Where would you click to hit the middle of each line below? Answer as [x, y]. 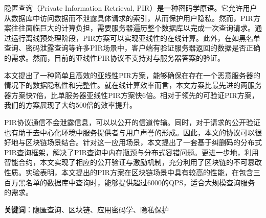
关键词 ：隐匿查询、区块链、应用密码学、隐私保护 [86, 209]
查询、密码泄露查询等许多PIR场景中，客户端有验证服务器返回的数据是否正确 [132, 48]
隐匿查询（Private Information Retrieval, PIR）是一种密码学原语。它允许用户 [131, 8]
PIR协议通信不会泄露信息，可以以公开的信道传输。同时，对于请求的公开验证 [132, 122]
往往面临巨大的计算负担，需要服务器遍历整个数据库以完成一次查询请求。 [133, 28]
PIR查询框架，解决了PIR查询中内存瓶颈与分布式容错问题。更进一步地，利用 [131, 152]
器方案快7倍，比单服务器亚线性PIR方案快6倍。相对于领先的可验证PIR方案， [131, 95]
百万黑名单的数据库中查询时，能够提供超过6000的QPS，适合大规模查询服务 [130, 182]
